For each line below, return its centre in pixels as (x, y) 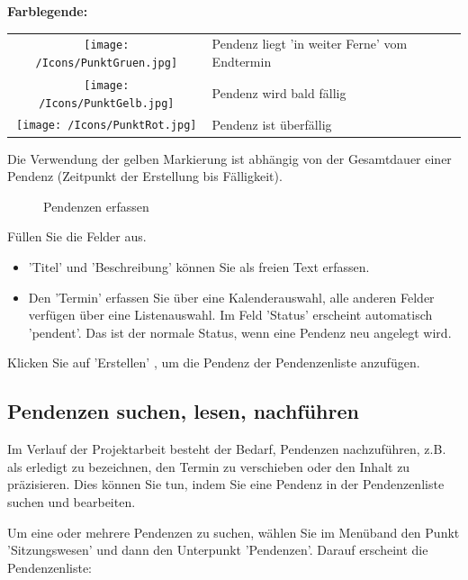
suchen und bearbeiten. (72, 501)
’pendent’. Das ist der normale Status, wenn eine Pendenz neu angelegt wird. (240, 332)
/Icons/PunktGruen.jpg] (107, 63)
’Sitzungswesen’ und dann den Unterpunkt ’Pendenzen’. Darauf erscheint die (218, 550)
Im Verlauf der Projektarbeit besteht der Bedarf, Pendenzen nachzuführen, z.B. (227, 449)
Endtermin (242, 61)
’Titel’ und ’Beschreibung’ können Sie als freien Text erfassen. (199, 267)
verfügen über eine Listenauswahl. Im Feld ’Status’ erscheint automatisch (230, 315)
